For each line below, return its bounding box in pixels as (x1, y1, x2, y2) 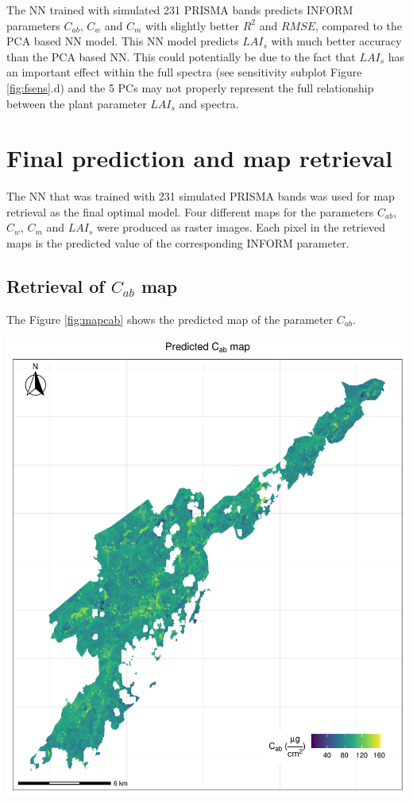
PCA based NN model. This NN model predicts (6, 33, 239, 49)
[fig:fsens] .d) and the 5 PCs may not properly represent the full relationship (6, 79, 374, 96)
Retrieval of (6, 274, 105, 298)
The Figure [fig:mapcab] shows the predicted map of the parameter (6, 310, 334, 327)
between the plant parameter (6, 95, 147, 111)
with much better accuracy (271, 33, 402, 49)
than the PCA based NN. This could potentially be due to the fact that (6, 48, 356, 64)
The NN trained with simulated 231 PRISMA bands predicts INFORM (6, 2, 353, 18)
